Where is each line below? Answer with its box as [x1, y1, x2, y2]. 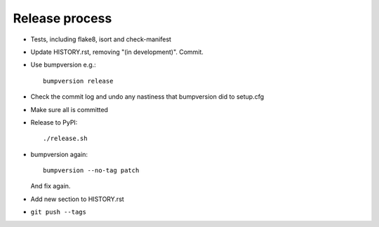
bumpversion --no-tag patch [43, 167, 140, 174]
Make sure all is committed [30, 105, 109, 113]
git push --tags [30, 208, 87, 216]
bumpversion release [43, 77, 114, 85]
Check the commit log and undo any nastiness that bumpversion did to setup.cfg [30, 92, 265, 101]
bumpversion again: [30, 150, 88, 158]
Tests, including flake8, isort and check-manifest [30, 35, 172, 43]
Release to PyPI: [30, 118, 78, 126]
